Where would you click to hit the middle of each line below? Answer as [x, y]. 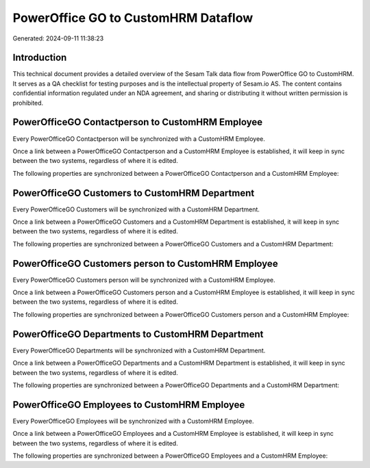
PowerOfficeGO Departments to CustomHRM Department [138, 334]
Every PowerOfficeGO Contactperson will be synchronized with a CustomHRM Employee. [139, 139]
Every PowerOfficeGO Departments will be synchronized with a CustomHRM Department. [139, 350]
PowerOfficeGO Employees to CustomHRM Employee [129, 405]
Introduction [40, 58]
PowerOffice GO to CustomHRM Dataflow [133, 18]
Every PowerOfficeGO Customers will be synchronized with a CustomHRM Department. [136, 209]
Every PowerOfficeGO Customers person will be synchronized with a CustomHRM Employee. [144, 280]
